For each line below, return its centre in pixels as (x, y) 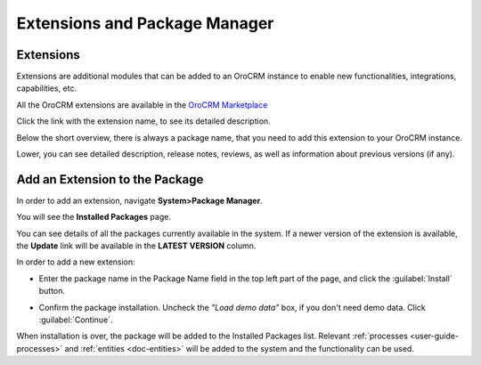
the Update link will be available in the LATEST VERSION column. (136, 246)
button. (52, 291)
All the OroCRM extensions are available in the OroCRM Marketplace (142, 105)
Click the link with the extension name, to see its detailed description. (143, 121)
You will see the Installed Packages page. (94, 217)
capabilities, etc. (47, 88)
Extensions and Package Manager (145, 23)
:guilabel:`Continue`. (76, 320)
